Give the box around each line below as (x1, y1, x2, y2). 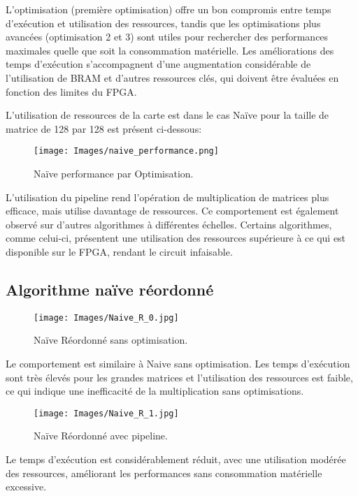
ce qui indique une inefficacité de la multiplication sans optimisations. (6, 384, 304, 398)
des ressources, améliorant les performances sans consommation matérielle (6, 465, 322, 480)
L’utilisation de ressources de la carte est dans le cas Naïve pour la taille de (6, 108, 329, 122)
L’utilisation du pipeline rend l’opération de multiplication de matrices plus (6, 189, 329, 204)
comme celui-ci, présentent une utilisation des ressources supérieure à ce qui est (6, 231, 346, 245)
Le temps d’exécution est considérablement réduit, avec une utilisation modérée (6, 452, 346, 467)
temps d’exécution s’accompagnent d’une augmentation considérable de (6, 57, 311, 71)
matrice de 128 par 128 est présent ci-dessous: (6, 121, 202, 136)
